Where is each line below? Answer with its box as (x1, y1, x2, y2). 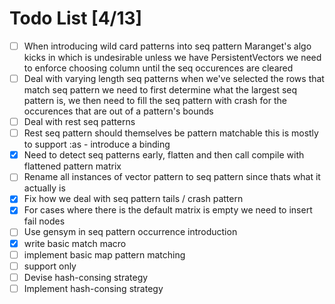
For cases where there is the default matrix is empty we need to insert (23, 204, 313, 216)
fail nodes (23, 215, 66, 227)
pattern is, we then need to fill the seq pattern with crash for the (23, 95, 287, 107)
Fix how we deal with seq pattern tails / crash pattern (23, 193, 244, 205)
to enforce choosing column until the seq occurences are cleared (23, 62, 294, 74)
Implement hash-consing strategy (23, 282, 164, 294)
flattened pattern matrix (23, 160, 122, 172)
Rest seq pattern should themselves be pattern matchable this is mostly (23, 127, 319, 139)
